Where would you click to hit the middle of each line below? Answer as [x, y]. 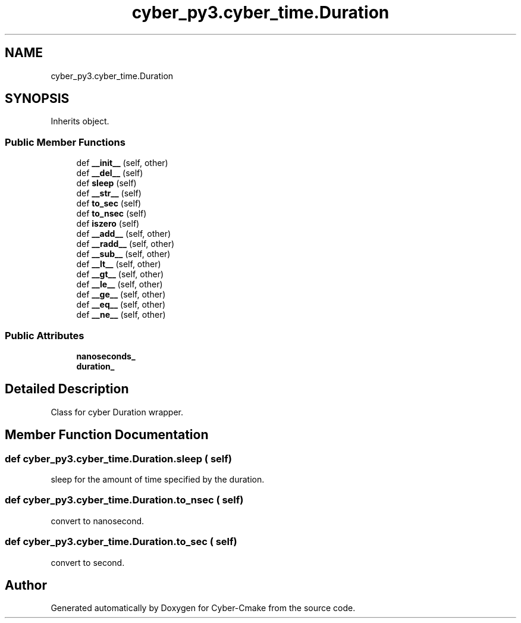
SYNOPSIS [37, 99]
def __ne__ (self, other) [121, 315]
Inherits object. [80, 121]
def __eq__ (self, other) [121, 305]
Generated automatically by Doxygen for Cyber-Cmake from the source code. [203, 608]
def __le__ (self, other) [120, 284]
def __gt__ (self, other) [120, 274]
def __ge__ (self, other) [121, 295]
